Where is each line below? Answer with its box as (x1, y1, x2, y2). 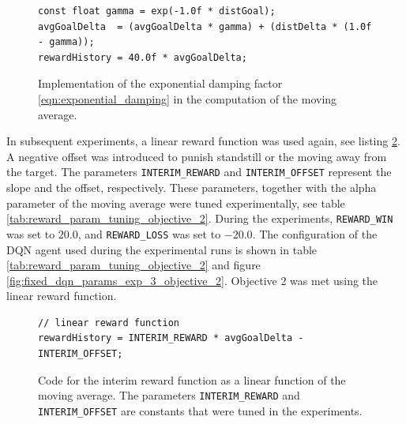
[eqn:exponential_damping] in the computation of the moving (38, 90, 337, 107)
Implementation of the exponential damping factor (38, 75, 283, 92)
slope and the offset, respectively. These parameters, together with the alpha (6, 179, 377, 195)
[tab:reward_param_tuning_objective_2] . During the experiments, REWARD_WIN (6, 210, 393, 227)
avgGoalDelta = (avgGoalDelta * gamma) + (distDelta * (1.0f (38, 21, 372, 32)
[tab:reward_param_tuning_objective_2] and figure (6, 257, 261, 273)
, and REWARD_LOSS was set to (77, 225, 221, 242)
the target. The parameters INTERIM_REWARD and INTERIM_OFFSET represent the (6, 163, 392, 180)
